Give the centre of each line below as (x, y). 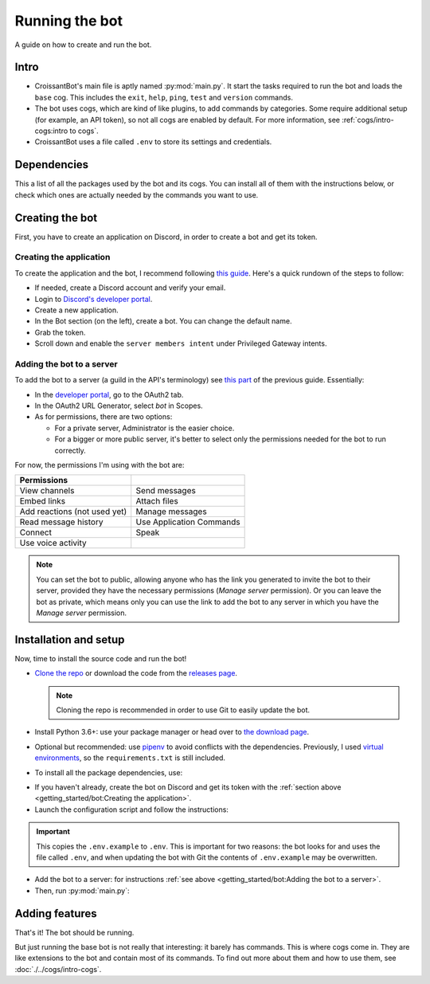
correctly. (70, 450)
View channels (47, 491)
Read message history (61, 522)
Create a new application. (76, 310)
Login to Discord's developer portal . (94, 299)
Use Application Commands (188, 522)
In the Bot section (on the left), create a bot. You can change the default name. (163, 321)
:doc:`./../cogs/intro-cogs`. (58, 969)
